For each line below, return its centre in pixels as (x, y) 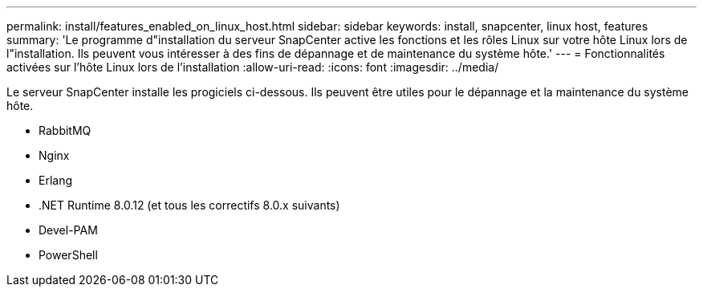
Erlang (56, 180)
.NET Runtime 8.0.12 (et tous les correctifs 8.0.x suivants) (189, 205)
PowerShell (68, 255)
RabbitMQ (65, 130)
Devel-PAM (68, 230)
